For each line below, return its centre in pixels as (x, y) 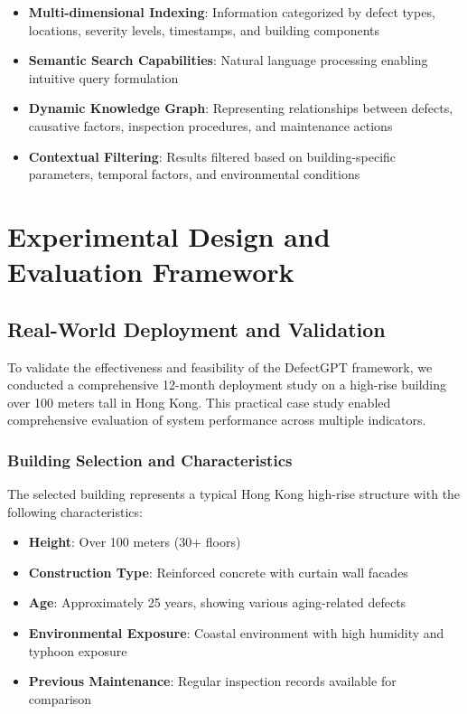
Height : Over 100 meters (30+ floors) (135, 542)
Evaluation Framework (151, 272)
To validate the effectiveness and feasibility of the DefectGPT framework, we (220, 366)
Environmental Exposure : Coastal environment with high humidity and (236, 633)
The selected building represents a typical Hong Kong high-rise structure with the (234, 494)
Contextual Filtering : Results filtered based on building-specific (212, 156)
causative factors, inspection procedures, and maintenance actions (210, 125)
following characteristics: (75, 511)
